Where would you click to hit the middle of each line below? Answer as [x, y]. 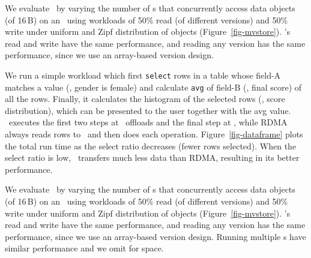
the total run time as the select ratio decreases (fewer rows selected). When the [151, 145]
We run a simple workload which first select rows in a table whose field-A [143, 75]
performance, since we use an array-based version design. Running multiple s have [155, 236]
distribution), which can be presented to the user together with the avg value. [148, 110]
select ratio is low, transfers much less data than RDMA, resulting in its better [152, 157]
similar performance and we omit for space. [84, 248]
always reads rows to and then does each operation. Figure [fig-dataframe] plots [154, 134]
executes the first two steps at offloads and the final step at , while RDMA [148, 122]
